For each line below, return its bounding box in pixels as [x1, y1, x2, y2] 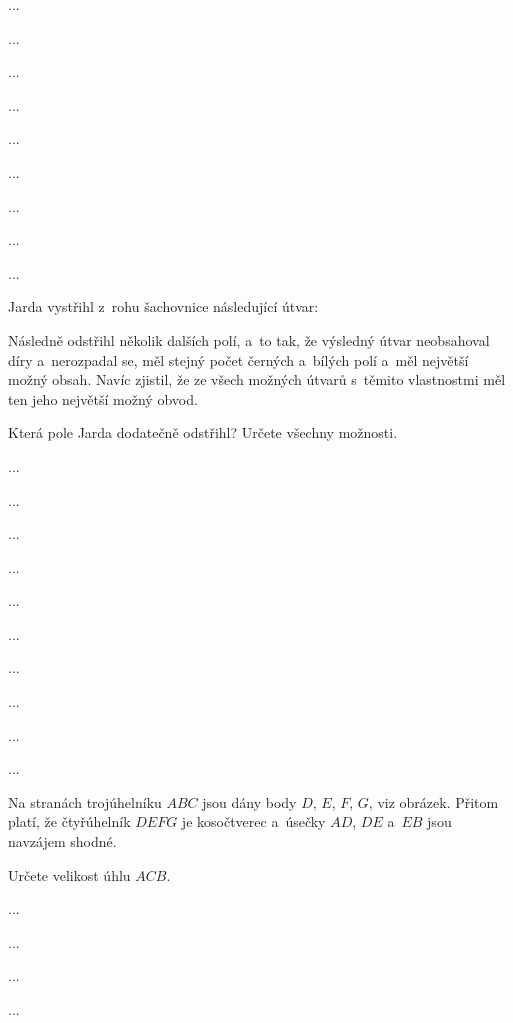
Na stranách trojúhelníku [8, 791, 162, 812]
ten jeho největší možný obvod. [8, 388, 198, 409]
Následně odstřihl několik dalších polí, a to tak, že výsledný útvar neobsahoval [8, 329, 490, 350]
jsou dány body [202, 791, 297, 812]
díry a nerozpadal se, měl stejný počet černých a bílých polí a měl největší [8, 349, 469, 370]
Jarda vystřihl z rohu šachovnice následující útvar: [8, 296, 319, 317]
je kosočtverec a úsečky [181, 811, 326, 832]
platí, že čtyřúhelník [8, 811, 131, 832]
